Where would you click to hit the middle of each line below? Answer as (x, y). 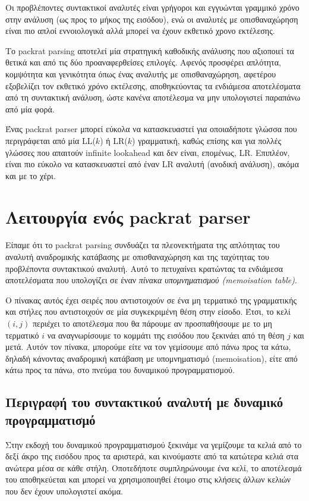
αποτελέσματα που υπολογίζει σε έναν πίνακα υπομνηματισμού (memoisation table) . (151, 280)
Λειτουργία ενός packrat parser (128, 216)
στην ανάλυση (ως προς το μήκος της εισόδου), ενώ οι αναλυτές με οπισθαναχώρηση (152, 19)
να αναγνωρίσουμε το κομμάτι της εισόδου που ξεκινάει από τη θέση (166, 335)
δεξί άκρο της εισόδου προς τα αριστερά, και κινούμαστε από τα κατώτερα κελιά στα (152, 456)
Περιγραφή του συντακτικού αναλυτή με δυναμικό (144, 402)
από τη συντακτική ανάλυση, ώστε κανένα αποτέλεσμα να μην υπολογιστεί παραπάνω (153, 97)
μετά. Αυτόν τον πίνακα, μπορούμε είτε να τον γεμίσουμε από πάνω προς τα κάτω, (148, 347)
